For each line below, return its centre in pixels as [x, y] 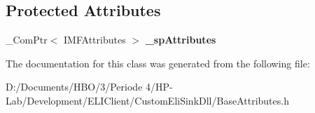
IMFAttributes [95, 40]
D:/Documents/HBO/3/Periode [74, 87]
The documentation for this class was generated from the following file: [158, 63]
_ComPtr [27, 40]
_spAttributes [181, 40]
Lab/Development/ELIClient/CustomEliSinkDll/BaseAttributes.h [147, 100]
